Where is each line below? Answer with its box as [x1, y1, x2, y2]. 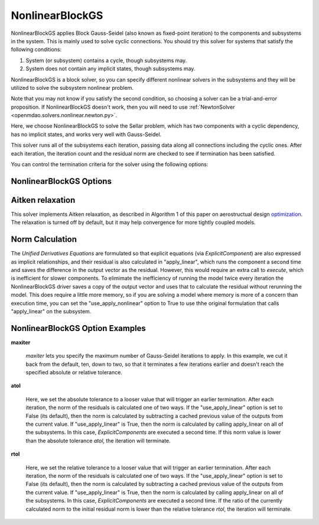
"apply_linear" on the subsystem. [11, 307, 92, 315]
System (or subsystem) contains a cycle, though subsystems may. [25, 57, 187, 64]
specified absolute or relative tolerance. [25, 369, 122, 376]
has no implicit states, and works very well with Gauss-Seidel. [11, 131, 162, 138]
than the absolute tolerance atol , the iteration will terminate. [25, 437, 171, 444]
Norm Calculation [11, 234, 77, 245]
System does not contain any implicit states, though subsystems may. [25, 65, 196, 72]
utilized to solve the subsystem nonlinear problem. [11, 84, 134, 91]
